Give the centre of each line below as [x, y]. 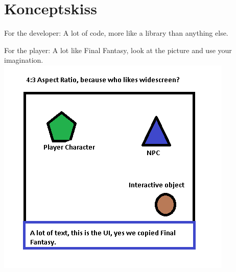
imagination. [24, 60]
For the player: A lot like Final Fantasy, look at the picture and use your [118, 50]
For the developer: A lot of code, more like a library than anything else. [116, 33]
